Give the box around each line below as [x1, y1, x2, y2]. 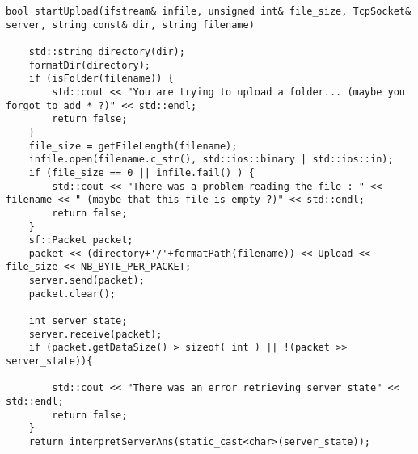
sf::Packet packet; [28, 234, 133, 246]
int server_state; [28, 315, 128, 327]
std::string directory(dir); [28, 45, 185, 57]
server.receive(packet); [28, 328, 163, 340]
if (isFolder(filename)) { [28, 73, 174, 85]
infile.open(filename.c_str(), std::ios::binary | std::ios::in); [28, 153, 394, 166]
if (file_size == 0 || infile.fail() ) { [28, 166, 255, 179]
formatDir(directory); [28, 59, 150, 71]
